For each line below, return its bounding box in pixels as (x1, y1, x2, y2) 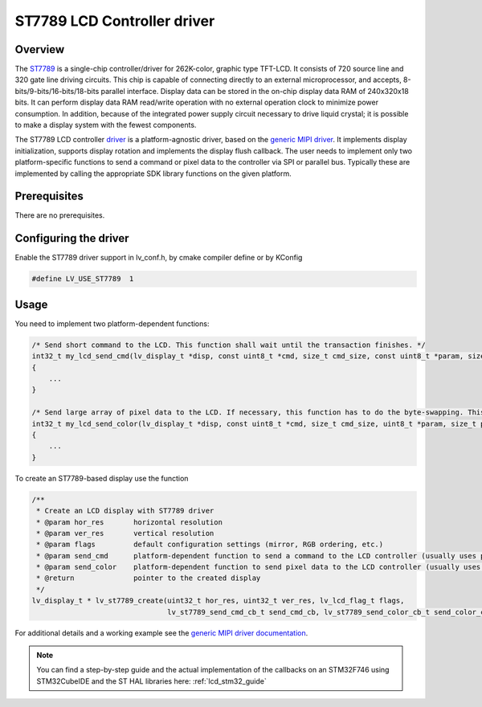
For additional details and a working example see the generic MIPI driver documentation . (14, 627, 308, 638)
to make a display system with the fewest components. (14, 121, 197, 130)
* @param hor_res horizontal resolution (36, 517, 223, 526)
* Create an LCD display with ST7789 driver (36, 506, 214, 516)
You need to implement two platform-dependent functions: (14, 318, 210, 329)
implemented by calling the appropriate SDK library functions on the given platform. (14, 169, 292, 178)
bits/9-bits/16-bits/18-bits (14, 86, 100, 96)
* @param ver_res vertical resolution (36, 529, 214, 537)
